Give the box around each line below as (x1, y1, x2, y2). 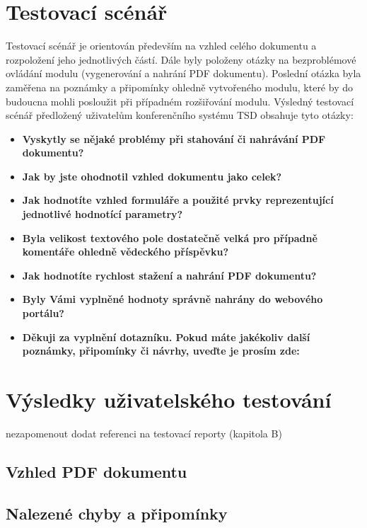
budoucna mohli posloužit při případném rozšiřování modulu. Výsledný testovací (6, 93, 354, 108)
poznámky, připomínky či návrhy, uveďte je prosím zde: (22, 343, 300, 358)
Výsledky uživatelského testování (6, 385, 332, 413)
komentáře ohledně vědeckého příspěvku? (22, 244, 229, 259)
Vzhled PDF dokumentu (6, 460, 187, 482)
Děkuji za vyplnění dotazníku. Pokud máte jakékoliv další (22, 329, 310, 344)
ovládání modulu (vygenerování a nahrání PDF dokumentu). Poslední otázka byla (6, 66, 361, 81)
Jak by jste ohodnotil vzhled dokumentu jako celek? (22, 168, 282, 183)
